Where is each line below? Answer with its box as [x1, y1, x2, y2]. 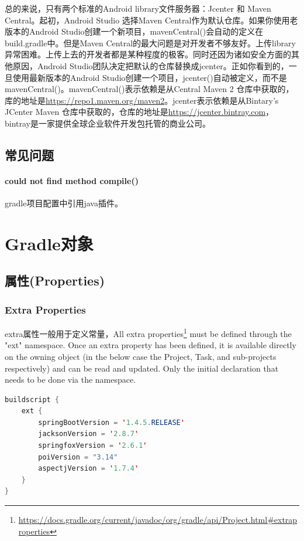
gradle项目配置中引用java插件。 [5, 197, 123, 209]
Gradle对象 [5, 231, 94, 255]
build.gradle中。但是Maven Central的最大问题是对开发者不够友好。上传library [5, 36, 296, 49]
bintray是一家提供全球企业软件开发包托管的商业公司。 [5, 117, 211, 129]
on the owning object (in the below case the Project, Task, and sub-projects [5, 350, 277, 362]
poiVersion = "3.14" [38, 452, 118, 461]
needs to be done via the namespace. [5, 373, 136, 386]
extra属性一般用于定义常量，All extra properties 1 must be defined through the [5, 326, 292, 339]
